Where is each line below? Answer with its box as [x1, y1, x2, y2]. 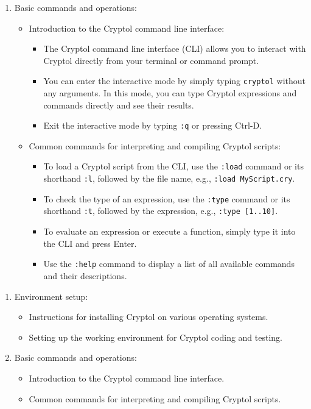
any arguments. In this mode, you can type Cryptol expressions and [43, 87, 297, 99]
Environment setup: [14, 290, 88, 302]
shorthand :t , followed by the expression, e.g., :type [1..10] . [43, 204, 278, 217]
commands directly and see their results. [43, 98, 194, 111]
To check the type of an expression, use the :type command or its [43, 192, 290, 205]
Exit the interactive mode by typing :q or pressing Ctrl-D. [43, 119, 262, 132]
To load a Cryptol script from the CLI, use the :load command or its [43, 160, 304, 172]
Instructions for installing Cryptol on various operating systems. [29, 310, 268, 323]
